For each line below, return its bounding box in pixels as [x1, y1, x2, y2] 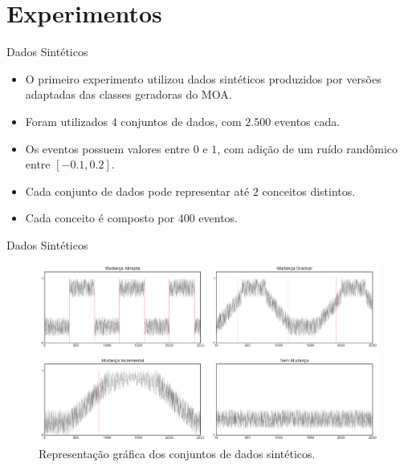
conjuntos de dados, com [120, 112, 242, 129]
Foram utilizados [25, 112, 108, 129]
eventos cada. [274, 112, 341, 129]
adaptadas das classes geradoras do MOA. [25, 86, 232, 103]
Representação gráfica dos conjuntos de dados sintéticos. [39, 445, 316, 461]
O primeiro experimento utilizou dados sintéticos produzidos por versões [25, 70, 382, 87]
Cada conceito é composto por [25, 209, 175, 226]
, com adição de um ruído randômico [217, 140, 398, 156]
